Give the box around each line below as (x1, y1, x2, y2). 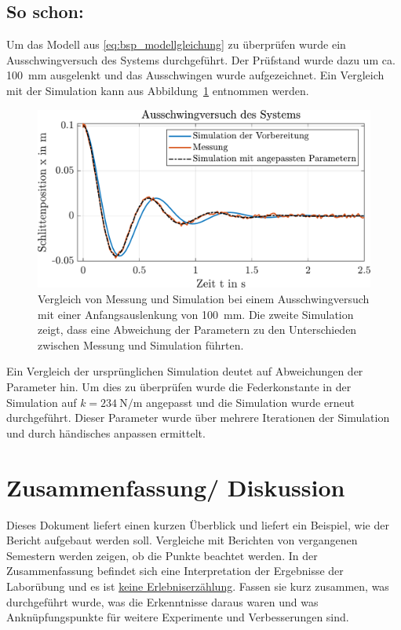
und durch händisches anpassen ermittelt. (6, 424, 206, 441)
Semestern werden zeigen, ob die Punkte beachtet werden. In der (6, 547, 318, 563)
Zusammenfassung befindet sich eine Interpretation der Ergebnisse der (6, 562, 344, 579)
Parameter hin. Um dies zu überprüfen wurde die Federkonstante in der (6, 379, 352, 395)
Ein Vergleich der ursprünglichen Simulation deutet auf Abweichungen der (6, 363, 363, 379)
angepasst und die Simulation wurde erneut (146, 394, 355, 410)
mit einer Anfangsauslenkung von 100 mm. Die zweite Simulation (38, 306, 354, 322)
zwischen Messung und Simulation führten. (38, 336, 244, 353)
